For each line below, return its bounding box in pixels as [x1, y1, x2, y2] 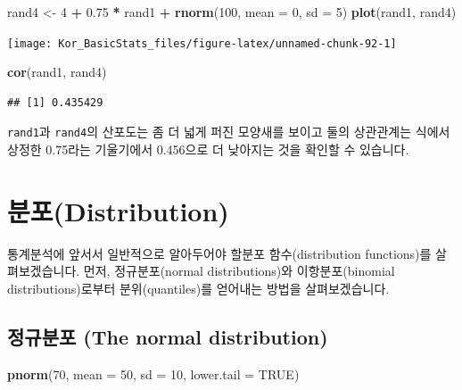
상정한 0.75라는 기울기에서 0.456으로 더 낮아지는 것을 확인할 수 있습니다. [7, 140, 409, 159]
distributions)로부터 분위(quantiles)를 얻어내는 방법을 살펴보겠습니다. [7, 279, 390, 297]
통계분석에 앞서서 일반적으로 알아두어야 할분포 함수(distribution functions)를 [7, 244, 432, 262]
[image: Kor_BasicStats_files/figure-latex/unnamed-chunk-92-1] [7, 37, 397, 50]
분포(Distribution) [7, 192, 229, 228]
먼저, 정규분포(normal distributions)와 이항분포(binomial [83, 261, 395, 280]
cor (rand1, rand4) [7, 62, 107, 81]
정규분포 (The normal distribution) [7, 322, 328, 350]
